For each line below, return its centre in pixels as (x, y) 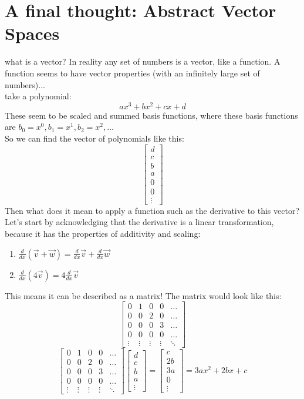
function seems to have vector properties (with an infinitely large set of (132, 73)
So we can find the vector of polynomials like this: (94, 138)
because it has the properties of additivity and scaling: (103, 233)
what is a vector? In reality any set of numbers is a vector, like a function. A (143, 61)
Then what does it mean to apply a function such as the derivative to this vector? (152, 210)
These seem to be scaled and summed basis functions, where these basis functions (151, 115)
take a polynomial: (38, 96)
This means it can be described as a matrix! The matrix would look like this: (143, 295)
